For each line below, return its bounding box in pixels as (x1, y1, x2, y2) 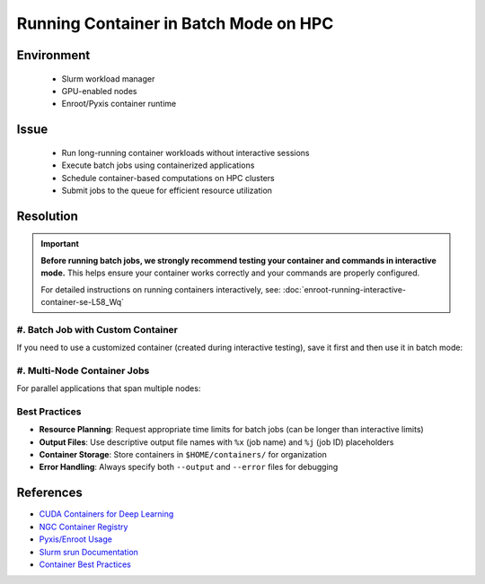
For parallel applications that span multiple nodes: (16, 383, 201, 394)
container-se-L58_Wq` (40, 296, 125, 307)
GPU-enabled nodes (61, 85, 137, 96)
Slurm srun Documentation (39, 546, 139, 557)
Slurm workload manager (61, 73, 155, 84)
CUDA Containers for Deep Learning (39, 509, 174, 519)
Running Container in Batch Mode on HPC (16, 13, 334, 33)
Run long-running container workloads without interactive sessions (61, 147, 310, 158)
